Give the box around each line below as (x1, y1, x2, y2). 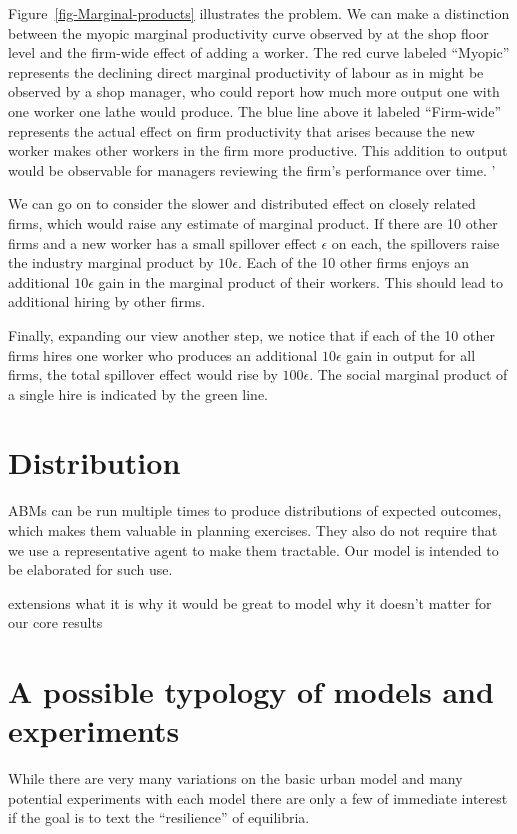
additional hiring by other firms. (8, 291, 206, 312)
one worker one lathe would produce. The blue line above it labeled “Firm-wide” (8, 100, 502, 121)
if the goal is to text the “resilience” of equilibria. (8, 807, 310, 828)
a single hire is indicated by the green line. (8, 383, 269, 404)
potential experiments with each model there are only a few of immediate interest (8, 787, 508, 808)
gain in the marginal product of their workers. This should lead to (98, 271, 504, 292)
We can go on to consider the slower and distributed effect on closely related (8, 193, 476, 214)
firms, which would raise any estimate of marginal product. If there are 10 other (8, 212, 498, 233)
